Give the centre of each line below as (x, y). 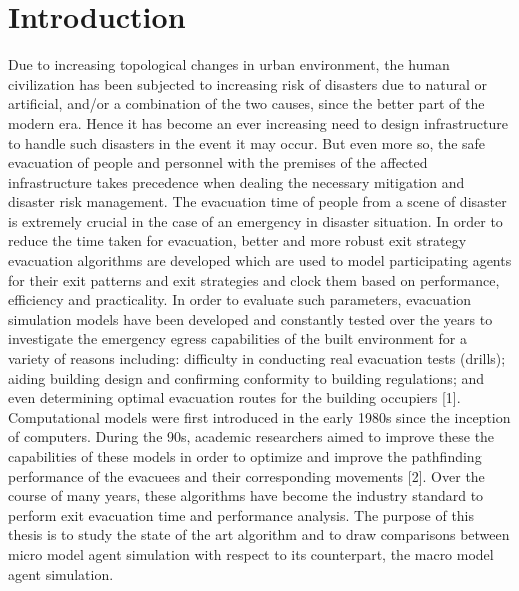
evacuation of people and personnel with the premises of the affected (218, 162)
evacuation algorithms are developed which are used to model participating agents (260, 260)
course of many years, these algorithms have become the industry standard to (246, 495)
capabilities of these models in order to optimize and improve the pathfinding (245, 456)
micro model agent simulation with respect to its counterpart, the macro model (251, 553)
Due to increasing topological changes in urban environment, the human (229, 64)
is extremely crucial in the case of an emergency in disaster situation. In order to (255, 220)
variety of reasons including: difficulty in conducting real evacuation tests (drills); (257, 358)
